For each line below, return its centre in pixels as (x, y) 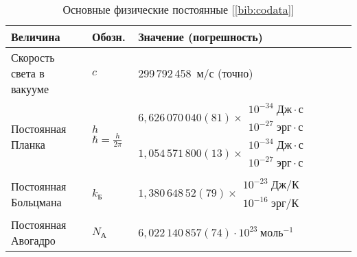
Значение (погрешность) (200, 37)
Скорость (33, 57)
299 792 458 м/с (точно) (196, 73)
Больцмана (36, 202)
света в (28, 73)
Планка (28, 144)
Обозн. (108, 37)
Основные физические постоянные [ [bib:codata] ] (178, 9)
